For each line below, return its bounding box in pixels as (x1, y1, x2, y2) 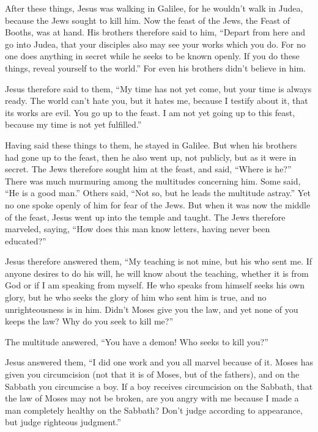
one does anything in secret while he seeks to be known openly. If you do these (5, 49, 300, 62)
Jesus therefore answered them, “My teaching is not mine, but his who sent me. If (5, 255, 312, 268)
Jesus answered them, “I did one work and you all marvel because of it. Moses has (5, 356, 314, 368)
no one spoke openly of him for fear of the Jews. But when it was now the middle (5, 198, 311, 211)
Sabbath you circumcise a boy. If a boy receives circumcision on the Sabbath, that (5, 379, 313, 392)
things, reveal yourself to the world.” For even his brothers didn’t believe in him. (5, 61, 306, 74)
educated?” (5, 234, 46, 247)
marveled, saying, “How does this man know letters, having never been (5, 222, 270, 235)
